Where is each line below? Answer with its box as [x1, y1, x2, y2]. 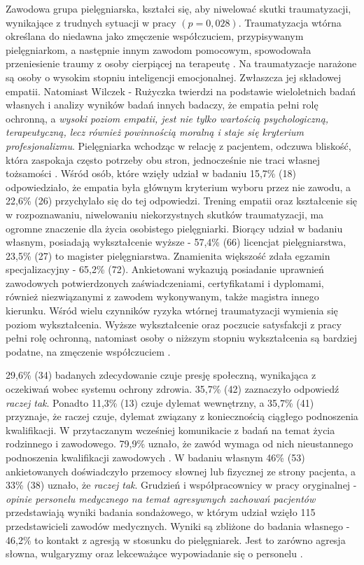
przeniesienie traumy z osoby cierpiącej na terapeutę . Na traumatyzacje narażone [6, 56, 357, 71]
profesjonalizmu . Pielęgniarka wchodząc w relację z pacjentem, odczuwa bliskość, [6, 138, 351, 153]
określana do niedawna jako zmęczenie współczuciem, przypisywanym [6, 29, 304, 43]
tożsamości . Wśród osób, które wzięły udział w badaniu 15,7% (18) [6, 166, 297, 181]
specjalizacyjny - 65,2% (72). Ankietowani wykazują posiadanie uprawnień [6, 262, 324, 277]
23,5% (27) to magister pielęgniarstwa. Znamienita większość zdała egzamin [6, 248, 330, 263]
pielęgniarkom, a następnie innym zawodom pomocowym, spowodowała [6, 42, 311, 57]
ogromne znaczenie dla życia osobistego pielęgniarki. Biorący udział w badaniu [6, 221, 343, 235]
